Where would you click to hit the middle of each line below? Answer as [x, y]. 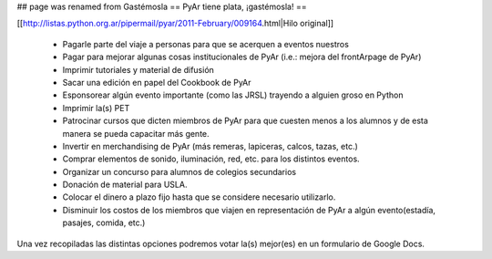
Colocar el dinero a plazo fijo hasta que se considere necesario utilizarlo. [199, 197]
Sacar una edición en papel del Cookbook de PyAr [157, 82]
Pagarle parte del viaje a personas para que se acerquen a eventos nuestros [206, 44]
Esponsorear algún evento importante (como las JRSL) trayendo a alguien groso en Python [233, 95]
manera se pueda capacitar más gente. [136, 133]
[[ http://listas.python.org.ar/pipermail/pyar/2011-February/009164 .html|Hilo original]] [175, 24]
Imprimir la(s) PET [96, 108]
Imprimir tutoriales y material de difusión [138, 69]
